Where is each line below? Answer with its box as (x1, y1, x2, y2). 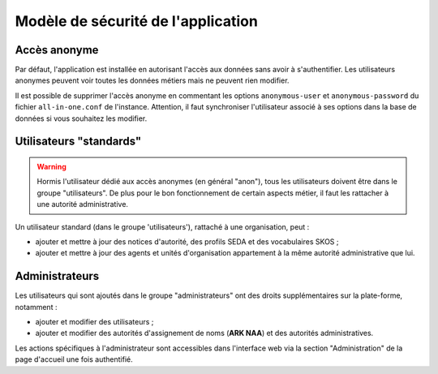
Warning (36, 162, 67, 172)
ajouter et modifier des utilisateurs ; (35, 317, 154, 327)
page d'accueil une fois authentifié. (15, 355, 133, 364)
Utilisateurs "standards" (15, 135, 142, 148)
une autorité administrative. (36, 200, 129, 209)
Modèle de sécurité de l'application (15, 12, 259, 30)
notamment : (15, 302, 58, 312)
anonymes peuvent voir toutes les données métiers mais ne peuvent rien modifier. (15, 75, 290, 85)
